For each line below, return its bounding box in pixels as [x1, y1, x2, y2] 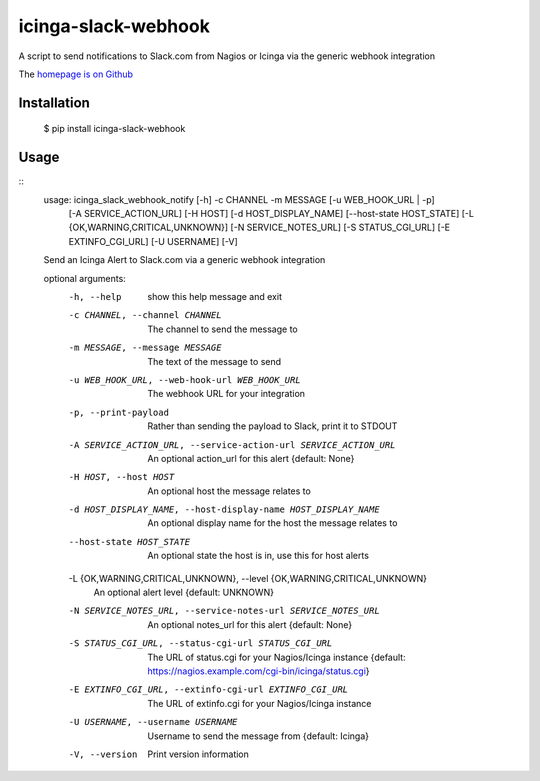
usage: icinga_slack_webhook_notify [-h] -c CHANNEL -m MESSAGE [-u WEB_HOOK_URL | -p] [43, 193, 435, 205]
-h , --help [68, 291, 122, 302]
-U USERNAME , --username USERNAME [68, 716, 238, 728]
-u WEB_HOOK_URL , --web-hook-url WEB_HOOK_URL [68, 374, 301, 385]
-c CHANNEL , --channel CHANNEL [68, 310, 222, 321]
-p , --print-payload [68, 406, 170, 418]
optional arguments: [43, 272, 127, 284]
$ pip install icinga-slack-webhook [43, 123, 186, 135]
